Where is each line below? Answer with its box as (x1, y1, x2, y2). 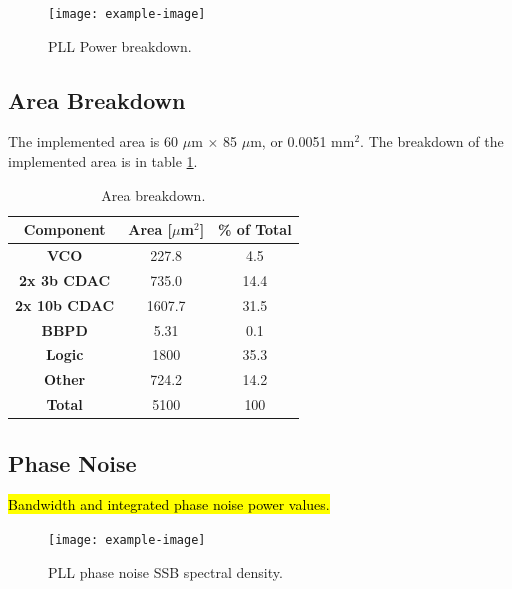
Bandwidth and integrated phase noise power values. (8, 494, 330, 515)
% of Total (218, 219, 292, 240)
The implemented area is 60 (8, 131, 179, 152)
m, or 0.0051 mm (250, 131, 355, 152)
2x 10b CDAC (15, 294, 115, 315)
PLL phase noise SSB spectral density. (48, 561, 283, 582)
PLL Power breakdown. (48, 35, 192, 56)
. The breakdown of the (360, 131, 504, 152)
